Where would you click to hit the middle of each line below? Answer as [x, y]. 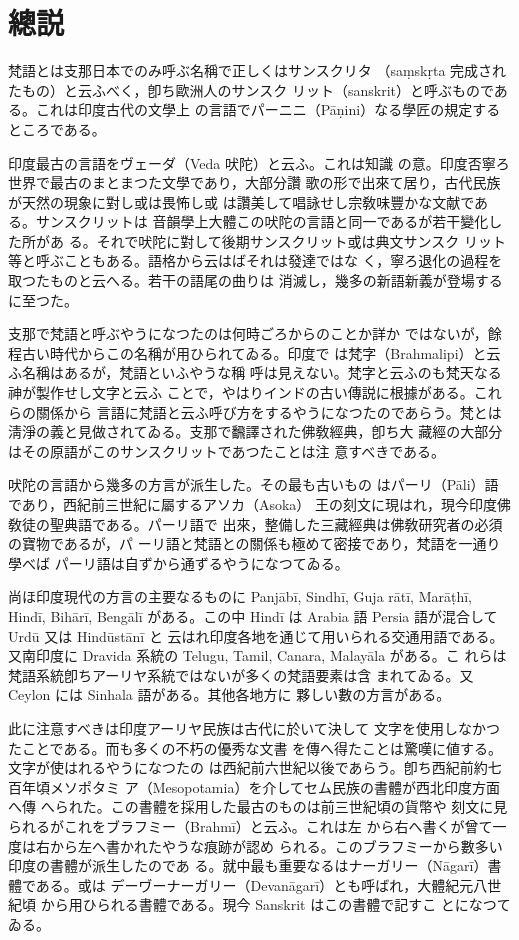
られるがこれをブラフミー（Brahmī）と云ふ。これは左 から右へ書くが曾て [250, 825]
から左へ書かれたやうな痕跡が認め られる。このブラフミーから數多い [276, 845]
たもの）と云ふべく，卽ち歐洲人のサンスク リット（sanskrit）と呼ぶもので [251, 89]
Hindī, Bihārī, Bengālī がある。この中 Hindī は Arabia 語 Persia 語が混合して [253, 615]
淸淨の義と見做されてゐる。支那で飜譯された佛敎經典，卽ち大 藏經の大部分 [255, 431]
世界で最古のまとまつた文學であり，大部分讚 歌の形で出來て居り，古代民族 [254, 182]
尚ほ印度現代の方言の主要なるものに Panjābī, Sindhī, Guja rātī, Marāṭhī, [240, 596]
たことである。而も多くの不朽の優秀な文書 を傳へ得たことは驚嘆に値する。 [255, 747]
